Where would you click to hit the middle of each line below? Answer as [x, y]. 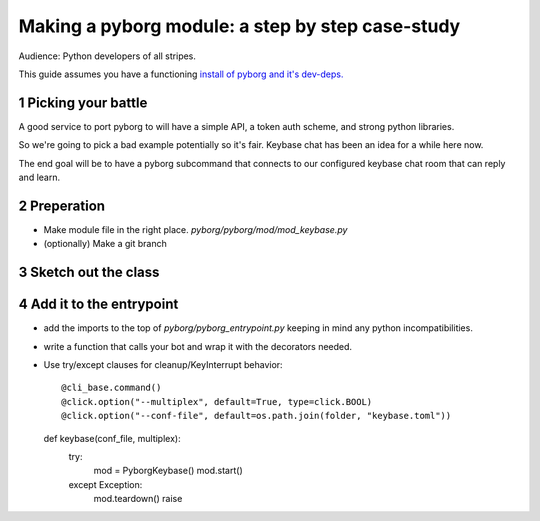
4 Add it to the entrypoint [98, 304]
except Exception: [105, 484]
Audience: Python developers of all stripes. [107, 56]
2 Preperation [61, 205]
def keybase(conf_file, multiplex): [112, 438]
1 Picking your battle [83, 102]
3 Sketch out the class [89, 272]
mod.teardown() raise [138, 499]
